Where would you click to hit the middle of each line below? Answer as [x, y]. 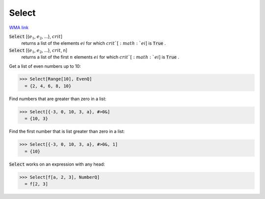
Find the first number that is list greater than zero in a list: [67, 131]
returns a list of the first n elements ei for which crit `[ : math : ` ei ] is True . [100, 57]
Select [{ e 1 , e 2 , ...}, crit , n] [38, 51]
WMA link [19, 28]
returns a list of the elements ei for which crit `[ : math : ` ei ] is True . [94, 43]
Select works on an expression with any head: [57, 164]
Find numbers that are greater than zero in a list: [58, 99]
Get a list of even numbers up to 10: [45, 66]
